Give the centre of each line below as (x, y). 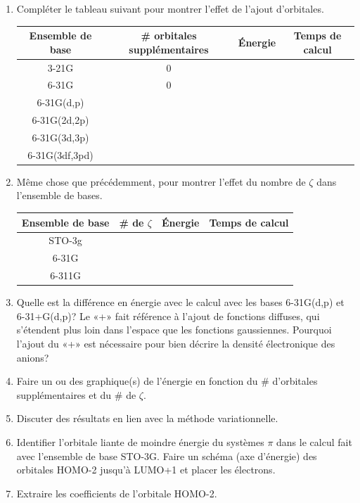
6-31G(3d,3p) (60, 137)
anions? (33, 357)
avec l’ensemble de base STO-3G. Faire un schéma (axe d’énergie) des (167, 456)
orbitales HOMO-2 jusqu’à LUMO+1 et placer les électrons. (146, 470)
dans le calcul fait (314, 441)
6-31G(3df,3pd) (60, 154)
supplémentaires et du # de (76, 394)
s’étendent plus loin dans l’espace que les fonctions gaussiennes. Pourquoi (174, 330)
